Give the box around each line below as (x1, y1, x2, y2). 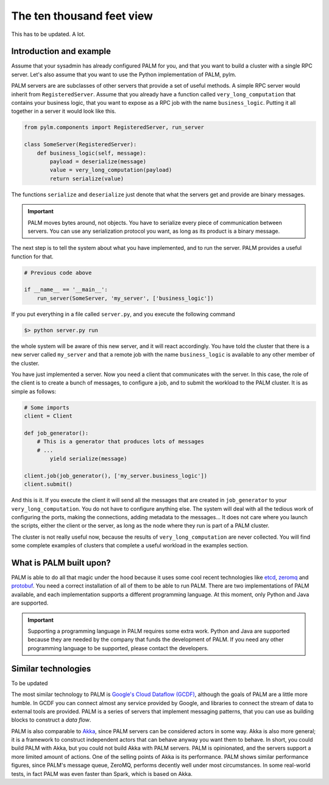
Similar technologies (11, 663, 91, 673)
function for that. (11, 253, 54, 260)
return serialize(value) (49, 175, 124, 182)
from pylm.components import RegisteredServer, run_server (24, 124, 204, 131)
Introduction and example (11, 46, 111, 57)
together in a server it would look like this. (11, 107, 116, 115)
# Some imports (24, 404, 69, 411)
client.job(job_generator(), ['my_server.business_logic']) (24, 472, 208, 479)
